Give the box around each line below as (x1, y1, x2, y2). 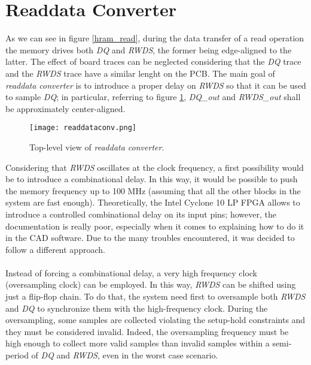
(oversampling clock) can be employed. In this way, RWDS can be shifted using (5, 278, 296, 291)
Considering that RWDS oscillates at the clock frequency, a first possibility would (5, 161, 304, 173)
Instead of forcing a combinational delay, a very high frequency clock (5, 266, 257, 279)
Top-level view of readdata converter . (29, 140, 164, 153)
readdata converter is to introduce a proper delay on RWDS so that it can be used (5, 79, 306, 91)
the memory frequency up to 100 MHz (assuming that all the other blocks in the (5, 184, 301, 197)
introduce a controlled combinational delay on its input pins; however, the (5, 207, 276, 220)
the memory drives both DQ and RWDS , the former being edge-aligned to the (5, 43, 292, 56)
